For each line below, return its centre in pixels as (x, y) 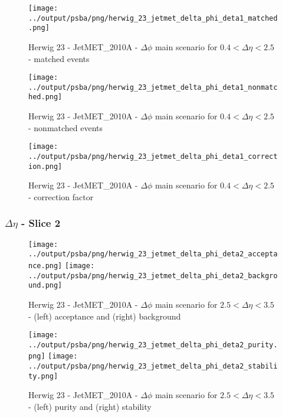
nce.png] (45, 266)
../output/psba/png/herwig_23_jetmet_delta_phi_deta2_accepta (153, 254)
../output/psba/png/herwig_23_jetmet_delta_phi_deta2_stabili (153, 366)
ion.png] (45, 166)
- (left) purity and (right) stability (90, 407)
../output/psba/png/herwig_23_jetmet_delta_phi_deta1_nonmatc (153, 87)
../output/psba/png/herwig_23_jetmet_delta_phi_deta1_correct (153, 156)
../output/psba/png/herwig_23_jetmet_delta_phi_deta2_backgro (153, 276)
